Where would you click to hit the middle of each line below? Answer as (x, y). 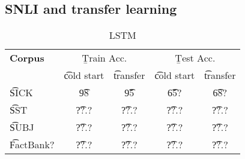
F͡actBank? (32, 145)
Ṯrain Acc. (104, 58)
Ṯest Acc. (195, 58)
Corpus (27, 58)
